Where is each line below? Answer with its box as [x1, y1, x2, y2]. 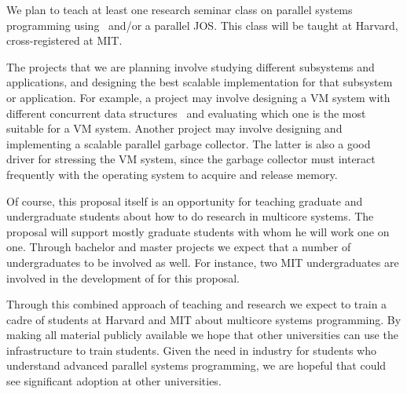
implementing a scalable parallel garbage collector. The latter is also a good [6, 135, 371, 151]
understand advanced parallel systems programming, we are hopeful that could [6, 357, 387, 374]
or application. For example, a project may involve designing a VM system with [6, 89, 390, 105]
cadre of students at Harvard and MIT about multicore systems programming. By [6, 311, 401, 327]
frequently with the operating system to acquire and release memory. [6, 166, 338, 182]
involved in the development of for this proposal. [6, 269, 240, 286]
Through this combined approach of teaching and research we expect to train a [6, 296, 387, 312]
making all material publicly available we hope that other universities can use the [6, 327, 398, 343]
